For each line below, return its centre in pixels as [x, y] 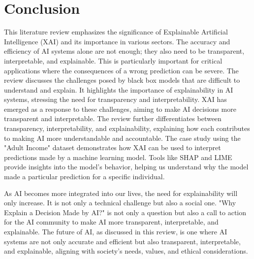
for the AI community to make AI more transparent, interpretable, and [111, 222]
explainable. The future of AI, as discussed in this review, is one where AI [116, 231]
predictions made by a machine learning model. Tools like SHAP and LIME [118, 157]
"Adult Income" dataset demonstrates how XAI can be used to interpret [112, 147]
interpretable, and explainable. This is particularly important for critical [113, 60]
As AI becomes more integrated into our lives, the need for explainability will [121, 193]
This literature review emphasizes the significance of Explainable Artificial [116, 32]
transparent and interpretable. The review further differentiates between [113, 118]
